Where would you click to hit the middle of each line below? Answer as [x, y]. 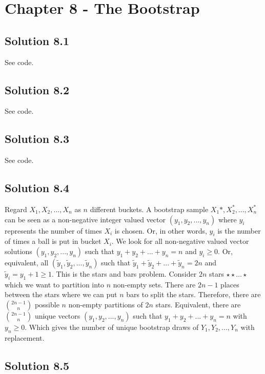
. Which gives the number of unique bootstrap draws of [112, 327]
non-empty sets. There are [154, 284]
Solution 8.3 [37, 139]
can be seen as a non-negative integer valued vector [85, 219]
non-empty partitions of [106, 304]
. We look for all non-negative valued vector [180, 241]
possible [47, 304]
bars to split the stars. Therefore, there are [193, 294]
